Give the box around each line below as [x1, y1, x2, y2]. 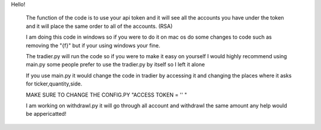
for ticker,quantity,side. [26, 80, 83, 87]
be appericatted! [26, 110, 67, 118]
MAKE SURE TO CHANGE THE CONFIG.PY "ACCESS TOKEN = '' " [26, 91, 187, 98]
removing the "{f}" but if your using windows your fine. [26, 42, 160, 49]
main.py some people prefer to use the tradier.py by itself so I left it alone [26, 61, 205, 68]
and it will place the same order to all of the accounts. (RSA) [26, 23, 173, 30]
